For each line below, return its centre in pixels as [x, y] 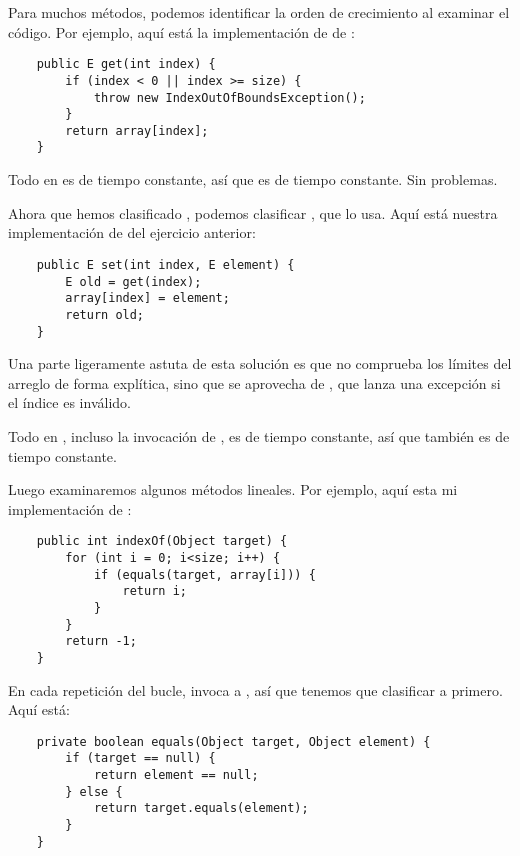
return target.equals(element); [201, 808]
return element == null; [176, 775]
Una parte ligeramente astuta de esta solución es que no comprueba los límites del [260, 363]
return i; [154, 591]
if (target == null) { [140, 758]
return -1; [101, 641]
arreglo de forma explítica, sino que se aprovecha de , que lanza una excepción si [254, 382]
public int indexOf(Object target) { [162, 541]
